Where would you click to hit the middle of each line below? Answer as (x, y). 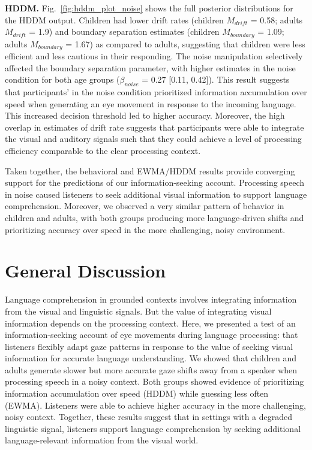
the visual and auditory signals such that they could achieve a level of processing (153, 139)
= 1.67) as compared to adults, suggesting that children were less (185, 43)
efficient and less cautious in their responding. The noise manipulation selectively (154, 56)
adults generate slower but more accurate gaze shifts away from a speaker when (151, 369)
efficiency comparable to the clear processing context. (103, 151)
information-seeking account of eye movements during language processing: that (151, 335)
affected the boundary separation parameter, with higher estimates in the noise (150, 67)
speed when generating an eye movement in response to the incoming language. (151, 103)
